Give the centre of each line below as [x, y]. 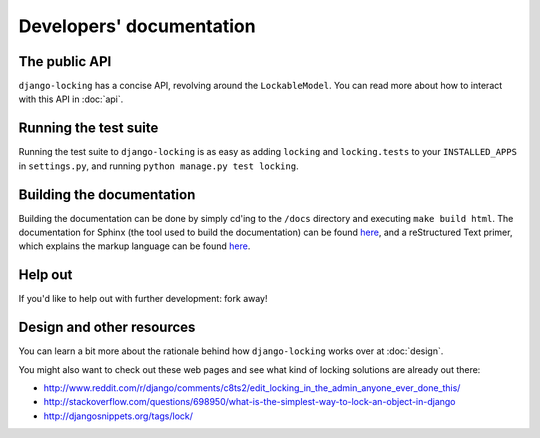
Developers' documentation [137, 26]
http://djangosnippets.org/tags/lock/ [118, 416]
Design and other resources [107, 327]
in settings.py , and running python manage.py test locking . [158, 166]
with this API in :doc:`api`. [71, 99]
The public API [65, 61]
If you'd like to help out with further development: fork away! [143, 299]
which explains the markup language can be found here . [134, 246]
